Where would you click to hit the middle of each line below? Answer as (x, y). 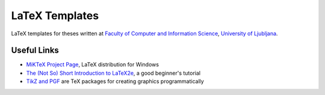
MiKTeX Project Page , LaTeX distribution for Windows (93, 65)
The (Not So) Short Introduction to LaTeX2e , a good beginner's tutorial (113, 73)
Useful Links (35, 50)
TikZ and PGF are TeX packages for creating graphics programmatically (115, 81)
